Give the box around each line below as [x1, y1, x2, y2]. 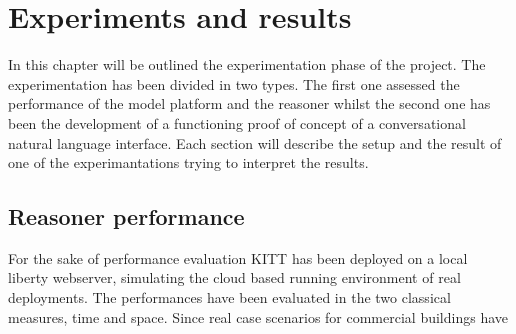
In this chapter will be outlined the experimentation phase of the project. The [8, 54, 486, 75]
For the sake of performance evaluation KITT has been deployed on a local [8, 247, 468, 268]
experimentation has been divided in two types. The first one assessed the [8, 73, 460, 94]
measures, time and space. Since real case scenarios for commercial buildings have [8, 306, 508, 327]
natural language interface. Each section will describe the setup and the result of [8, 132, 502, 153]
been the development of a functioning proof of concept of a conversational [8, 112, 466, 133]
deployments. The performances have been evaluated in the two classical [8, 287, 451, 308]
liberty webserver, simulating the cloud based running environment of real [8, 267, 461, 288]
